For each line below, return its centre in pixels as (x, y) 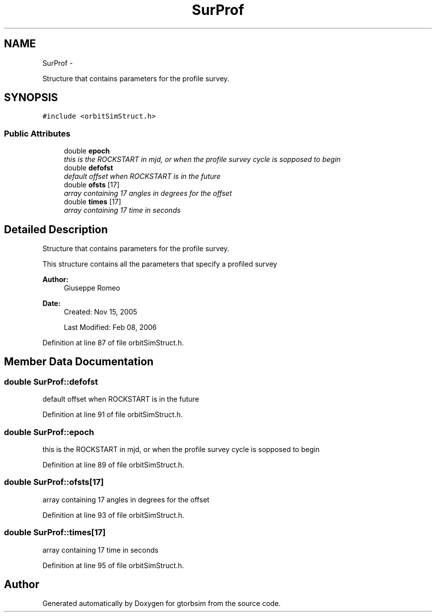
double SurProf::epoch (49, 432)
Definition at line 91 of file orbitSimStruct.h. (112, 415)
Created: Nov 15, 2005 (101, 312)
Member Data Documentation (79, 362)
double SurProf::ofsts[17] (54, 482)
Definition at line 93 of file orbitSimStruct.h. (113, 515)
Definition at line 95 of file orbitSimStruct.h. (113, 565)
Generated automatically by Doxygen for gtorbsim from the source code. (162, 604)
